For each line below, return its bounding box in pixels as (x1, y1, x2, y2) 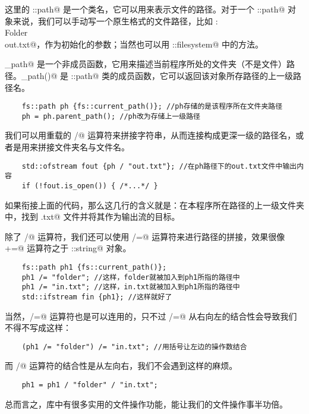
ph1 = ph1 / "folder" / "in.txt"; (21, 381, 158, 390)
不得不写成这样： (5, 321, 71, 334)
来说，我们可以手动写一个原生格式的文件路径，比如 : (12, 14, 218, 27)
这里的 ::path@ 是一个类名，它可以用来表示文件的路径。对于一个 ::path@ (5, 3, 285, 15)
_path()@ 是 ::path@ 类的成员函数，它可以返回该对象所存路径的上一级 (21, 69, 293, 81)
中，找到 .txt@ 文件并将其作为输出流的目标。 (5, 210, 180, 223)
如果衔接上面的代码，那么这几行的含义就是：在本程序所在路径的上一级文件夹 (5, 198, 304, 211)
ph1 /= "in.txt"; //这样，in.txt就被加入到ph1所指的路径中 (21, 283, 240, 292)
